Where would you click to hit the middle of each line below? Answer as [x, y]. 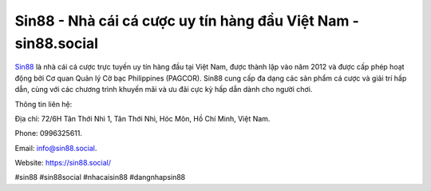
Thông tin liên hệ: [43, 104]
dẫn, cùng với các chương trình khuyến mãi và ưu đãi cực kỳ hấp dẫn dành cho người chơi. [164, 90]
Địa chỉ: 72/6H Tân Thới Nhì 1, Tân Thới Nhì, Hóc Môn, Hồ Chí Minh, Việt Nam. [142, 118]
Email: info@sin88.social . [56, 148]
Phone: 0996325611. [49, 133]
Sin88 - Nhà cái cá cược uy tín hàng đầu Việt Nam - [187, 21]
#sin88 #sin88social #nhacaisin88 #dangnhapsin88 [100, 177]
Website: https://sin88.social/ [63, 163]
